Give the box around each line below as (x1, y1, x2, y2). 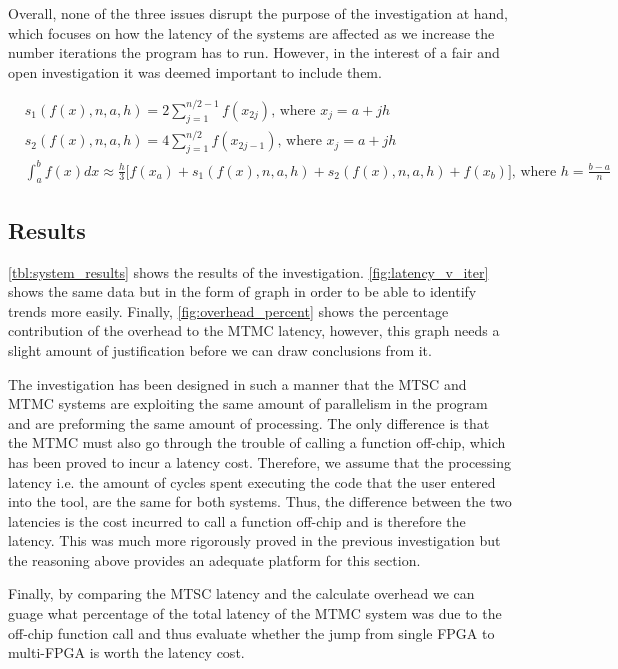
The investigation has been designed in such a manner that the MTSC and (8, 373, 467, 394)
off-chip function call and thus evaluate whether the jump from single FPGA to (8, 622, 495, 643)
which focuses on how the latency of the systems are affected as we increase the (8, 22, 495, 43)
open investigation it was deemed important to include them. (8, 61, 382, 82)
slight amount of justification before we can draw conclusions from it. (8, 339, 432, 360)
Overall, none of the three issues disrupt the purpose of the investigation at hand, (8, 3, 508, 23)
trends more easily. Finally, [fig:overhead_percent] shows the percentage (8, 300, 449, 321)
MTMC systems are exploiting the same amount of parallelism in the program (8, 393, 488, 414)
